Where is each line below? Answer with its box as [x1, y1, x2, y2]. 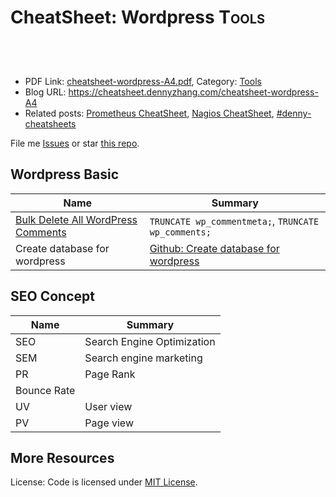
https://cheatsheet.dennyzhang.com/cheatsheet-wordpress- [68, 86, 319, 98]
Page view [84, 416, 134, 430]
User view [84, 399, 133, 413]
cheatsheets [24, 117, 77, 130]
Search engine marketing [84, 351, 203, 365]
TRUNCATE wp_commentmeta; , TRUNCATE [149, 214, 320, 228]
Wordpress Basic [10, 166, 120, 183]
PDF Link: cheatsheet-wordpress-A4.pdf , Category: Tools [24, 75, 262, 87]
